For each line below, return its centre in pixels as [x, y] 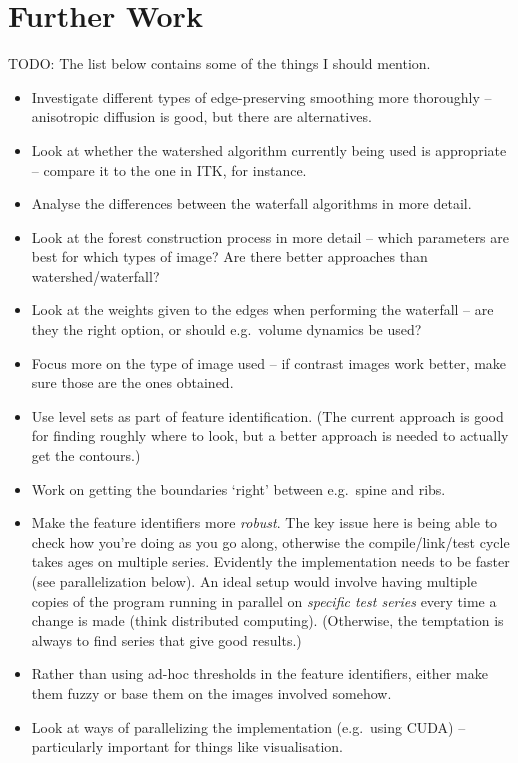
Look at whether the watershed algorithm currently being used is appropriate [269, 149]
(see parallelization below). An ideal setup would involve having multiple [254, 581]
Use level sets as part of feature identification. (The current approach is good [267, 415]
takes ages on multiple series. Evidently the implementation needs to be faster [270, 561]
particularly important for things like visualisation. [187, 746]
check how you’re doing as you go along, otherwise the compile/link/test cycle [270, 541]
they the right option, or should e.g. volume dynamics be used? [226, 329]
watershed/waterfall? [95, 275]
